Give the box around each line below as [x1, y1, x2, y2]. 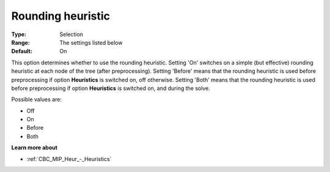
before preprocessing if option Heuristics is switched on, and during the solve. [11, 84, 210, 92]
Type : [11, 31, 27, 38]
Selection [59, 31, 84, 38]
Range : [11, 39, 30, 46]
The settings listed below [59, 39, 123, 46]
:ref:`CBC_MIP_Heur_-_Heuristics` [26, 155, 112, 162]
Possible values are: [11, 95, 62, 103]
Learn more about [11, 144, 58, 151]
